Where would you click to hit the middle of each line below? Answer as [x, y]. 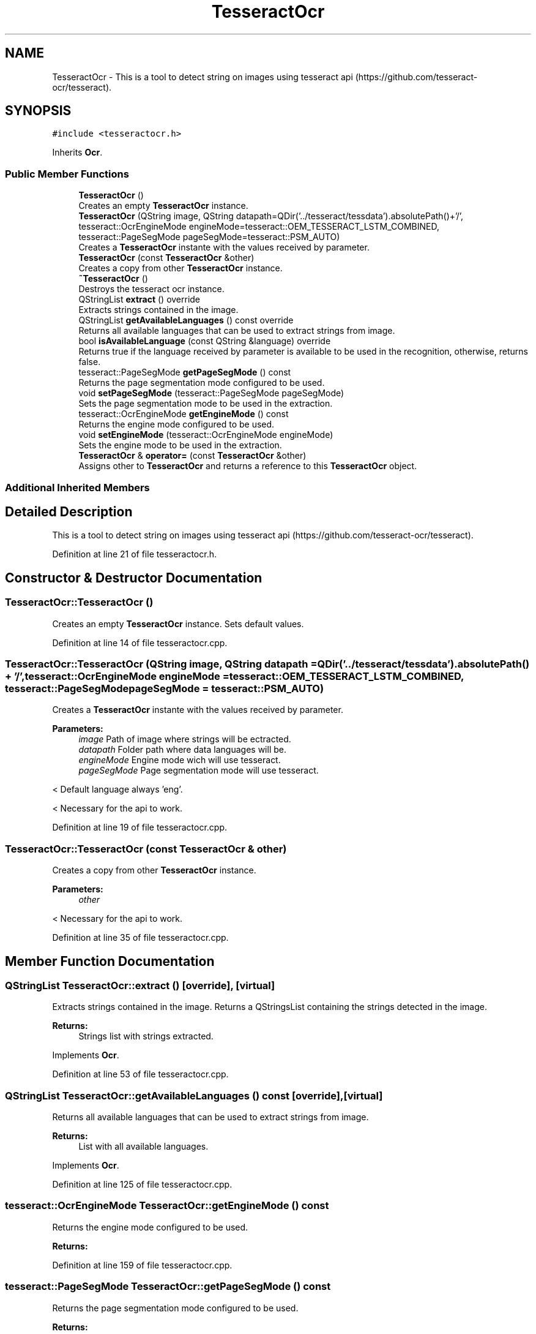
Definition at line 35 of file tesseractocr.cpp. [140, 938]
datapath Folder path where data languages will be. [182, 750]
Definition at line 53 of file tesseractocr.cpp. [140, 1074]
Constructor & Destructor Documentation [134, 578]
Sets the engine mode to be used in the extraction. [180, 445]
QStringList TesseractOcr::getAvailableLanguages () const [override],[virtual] [194, 1095]
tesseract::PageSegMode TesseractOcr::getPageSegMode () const [168, 1287]
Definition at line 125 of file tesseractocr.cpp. [142, 1185]
